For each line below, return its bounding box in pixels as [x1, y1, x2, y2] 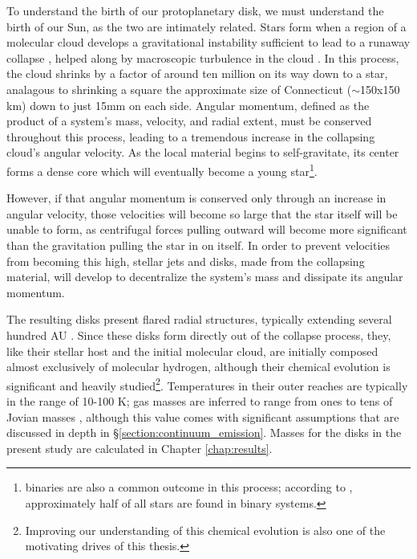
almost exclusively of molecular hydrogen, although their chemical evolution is [6, 358, 391, 375]
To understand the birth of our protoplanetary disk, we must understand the [6, 2, 384, 18]
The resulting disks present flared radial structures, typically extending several [6, 311, 392, 328]
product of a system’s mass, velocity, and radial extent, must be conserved [6, 112, 372, 129]
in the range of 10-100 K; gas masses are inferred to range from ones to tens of [6, 392, 393, 409]
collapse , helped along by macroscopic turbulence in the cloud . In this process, [6, 49, 399, 66]
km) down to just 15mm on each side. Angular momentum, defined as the [6, 96, 370, 113]
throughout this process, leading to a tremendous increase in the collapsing [6, 128, 375, 145]
